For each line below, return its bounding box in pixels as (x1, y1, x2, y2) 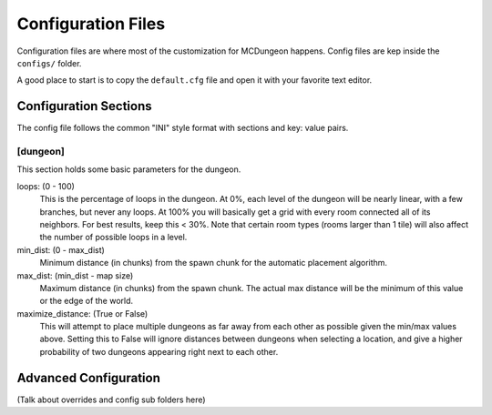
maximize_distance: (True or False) (16, 308, 149, 319)
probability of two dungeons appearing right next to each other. (39, 346, 279, 357)
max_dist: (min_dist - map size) (16, 269, 134, 281)
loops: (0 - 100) (16, 180, 75, 191)
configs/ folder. (16, 57, 82, 68)
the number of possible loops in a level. (39, 232, 188, 243)
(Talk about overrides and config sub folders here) (16, 394, 206, 405)
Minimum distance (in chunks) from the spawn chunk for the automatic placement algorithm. (39, 258, 387, 268)
